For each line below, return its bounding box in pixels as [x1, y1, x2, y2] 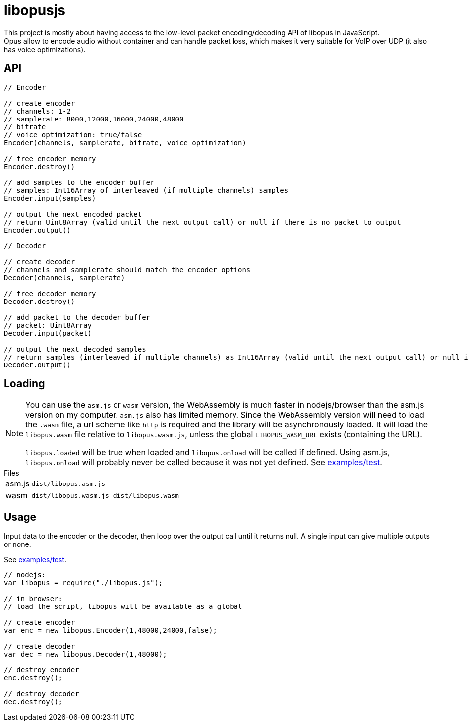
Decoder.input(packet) [4, 329, 92, 337]
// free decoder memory [4, 289, 96, 298]
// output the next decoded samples [4, 345, 146, 353]
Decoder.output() [4, 361, 71, 369]
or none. [4, 540, 31, 549]
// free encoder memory [4, 154, 96, 163]
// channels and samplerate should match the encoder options [4, 265, 251, 274]
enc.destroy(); [4, 674, 63, 682]
